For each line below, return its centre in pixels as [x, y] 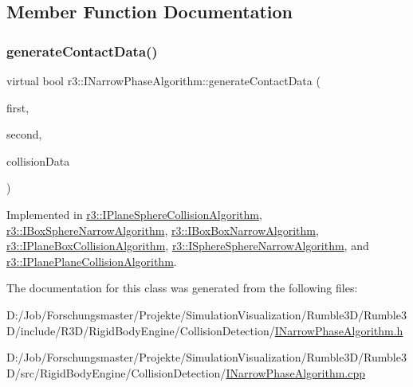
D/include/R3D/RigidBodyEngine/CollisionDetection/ [141, 330]
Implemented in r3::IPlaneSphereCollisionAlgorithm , [134, 214]
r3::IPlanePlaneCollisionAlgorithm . [92, 261]
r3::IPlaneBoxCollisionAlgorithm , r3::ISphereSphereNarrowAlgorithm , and [188, 246]
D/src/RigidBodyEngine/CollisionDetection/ [116, 372]
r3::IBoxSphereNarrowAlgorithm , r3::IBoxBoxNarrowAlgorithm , [163, 230]
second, [24, 134]
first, [18, 107]
